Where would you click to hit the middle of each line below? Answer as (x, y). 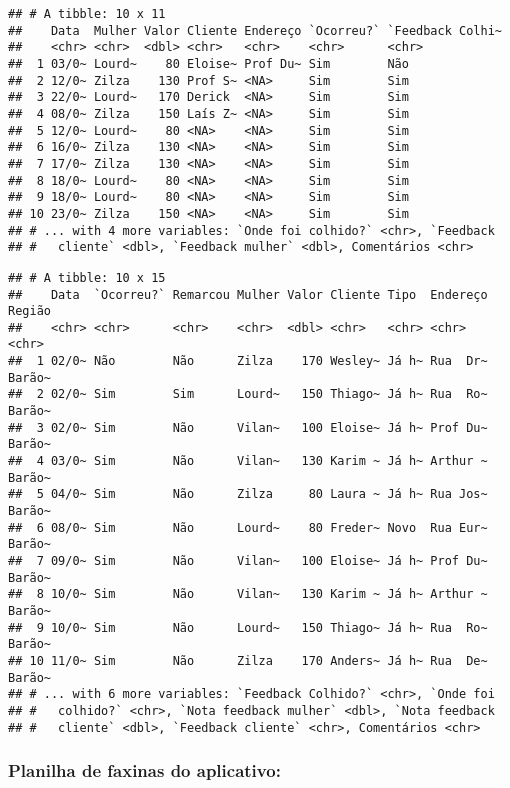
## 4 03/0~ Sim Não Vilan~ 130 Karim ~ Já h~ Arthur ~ (248, 461)
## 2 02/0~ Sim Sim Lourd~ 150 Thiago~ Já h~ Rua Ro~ (248, 394)
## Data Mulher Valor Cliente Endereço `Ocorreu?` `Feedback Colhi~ (255, 30)
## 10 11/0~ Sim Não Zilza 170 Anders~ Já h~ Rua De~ (248, 660)
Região (29, 311)
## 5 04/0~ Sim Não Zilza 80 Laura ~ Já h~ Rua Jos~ (248, 494)
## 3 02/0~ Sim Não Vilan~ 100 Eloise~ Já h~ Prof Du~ (248, 427)
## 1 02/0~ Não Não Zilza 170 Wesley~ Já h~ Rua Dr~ (248, 361)
